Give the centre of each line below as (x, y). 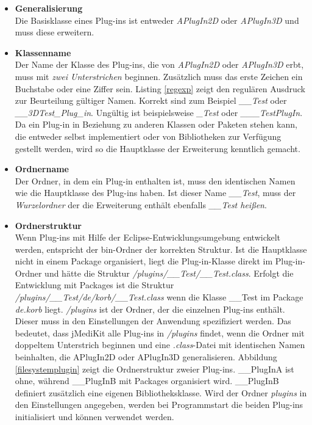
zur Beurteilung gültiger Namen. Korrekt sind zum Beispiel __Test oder (151, 100)
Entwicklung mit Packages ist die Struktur (94, 285)
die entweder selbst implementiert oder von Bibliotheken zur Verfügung (148, 136)
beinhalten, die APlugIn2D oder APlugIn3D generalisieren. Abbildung (146, 357)
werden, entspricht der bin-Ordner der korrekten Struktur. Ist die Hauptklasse (161, 249)
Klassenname (43, 52)
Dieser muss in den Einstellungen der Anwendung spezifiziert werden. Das (153, 321)
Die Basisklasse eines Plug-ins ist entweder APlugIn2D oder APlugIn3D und (157, 20)
